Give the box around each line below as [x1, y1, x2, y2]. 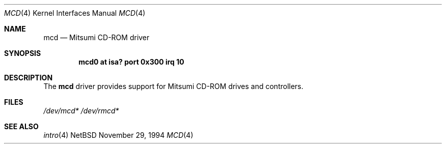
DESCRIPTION [4, 73, 53, 82]
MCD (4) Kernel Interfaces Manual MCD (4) [4, 9, 146, 17]
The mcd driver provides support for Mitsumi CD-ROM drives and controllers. [43, 82, 303, 91]
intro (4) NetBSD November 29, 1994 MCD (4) [43, 131, 193, 139]
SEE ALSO [4, 122, 39, 131]
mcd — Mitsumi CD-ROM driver [43, 33, 150, 42]
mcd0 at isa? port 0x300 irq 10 [78, 57, 184, 66]
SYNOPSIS [4, 49, 41, 57]
